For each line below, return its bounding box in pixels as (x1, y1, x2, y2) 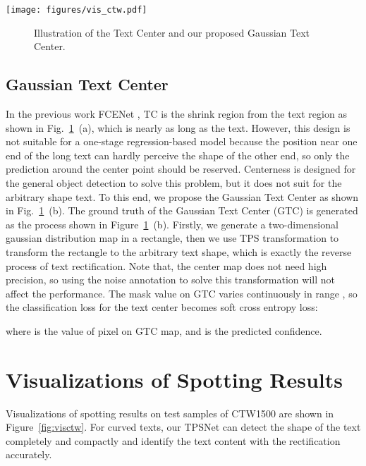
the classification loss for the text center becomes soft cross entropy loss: (6, 300, 318, 314)
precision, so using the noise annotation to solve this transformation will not (6, 272, 335, 287)
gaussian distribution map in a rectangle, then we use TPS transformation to (6, 231, 339, 245)
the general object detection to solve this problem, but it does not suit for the (6, 176, 342, 190)
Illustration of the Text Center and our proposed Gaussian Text (34, 25, 310, 39)
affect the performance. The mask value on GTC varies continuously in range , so (6, 286, 358, 300)
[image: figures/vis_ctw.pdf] (6, 5, 147, 15)
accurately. (6, 447, 52, 462)
